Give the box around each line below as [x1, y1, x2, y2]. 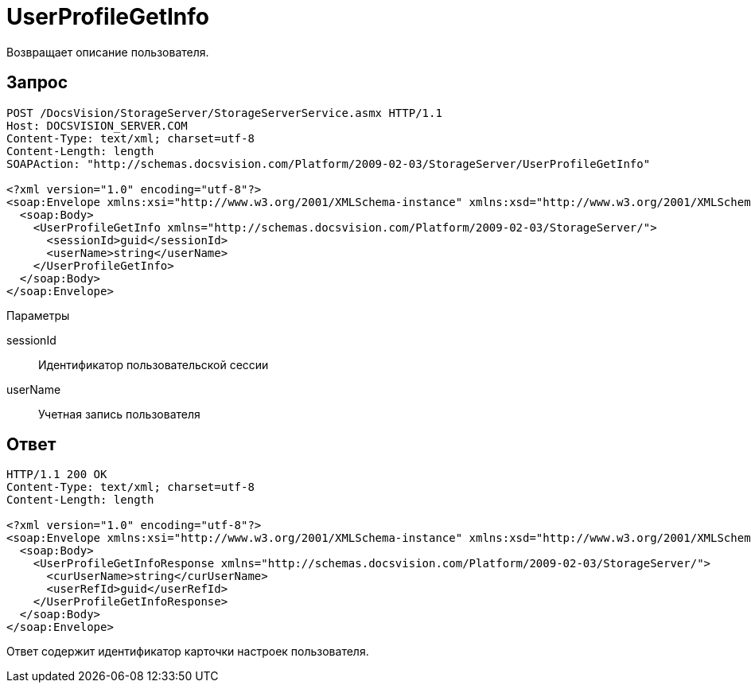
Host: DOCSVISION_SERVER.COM [6, 119, 188, 132]
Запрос [6, 72, 68, 93]
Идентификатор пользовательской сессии [38, 357, 269, 372]
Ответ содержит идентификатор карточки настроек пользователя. [6, 644, 369, 659]
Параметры [6, 308, 70, 322]
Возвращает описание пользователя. [6, 45, 209, 59]
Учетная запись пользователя [38, 407, 200, 421]
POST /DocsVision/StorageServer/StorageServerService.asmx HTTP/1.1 [6, 106, 442, 119]
